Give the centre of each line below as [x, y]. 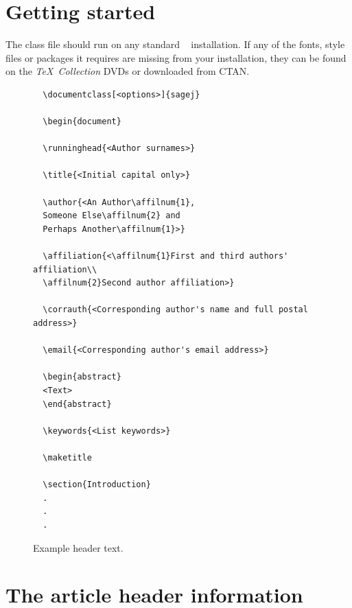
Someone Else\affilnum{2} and [112, 216]
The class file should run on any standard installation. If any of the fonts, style [175, 44]
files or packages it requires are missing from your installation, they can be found [176, 57]
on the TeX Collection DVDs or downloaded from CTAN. [128, 71]
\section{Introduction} [97, 485]
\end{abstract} [77, 404]
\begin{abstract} [82, 377]
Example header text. [78, 547]
